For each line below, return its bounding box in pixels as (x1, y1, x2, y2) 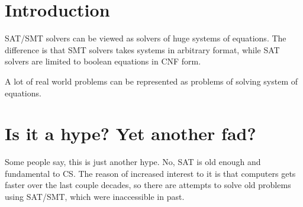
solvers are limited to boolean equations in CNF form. (5, 55, 201, 67)
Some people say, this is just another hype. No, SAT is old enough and (5, 156, 261, 168)
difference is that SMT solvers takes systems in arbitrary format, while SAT (5, 43, 280, 56)
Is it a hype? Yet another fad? (5, 121, 256, 145)
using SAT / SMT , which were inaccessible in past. (5, 190, 185, 202)
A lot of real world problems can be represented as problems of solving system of (5, 75, 298, 87)
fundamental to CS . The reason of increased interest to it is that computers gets (5, 167, 296, 179)
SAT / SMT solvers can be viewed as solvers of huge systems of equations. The (5, 32, 286, 44)
